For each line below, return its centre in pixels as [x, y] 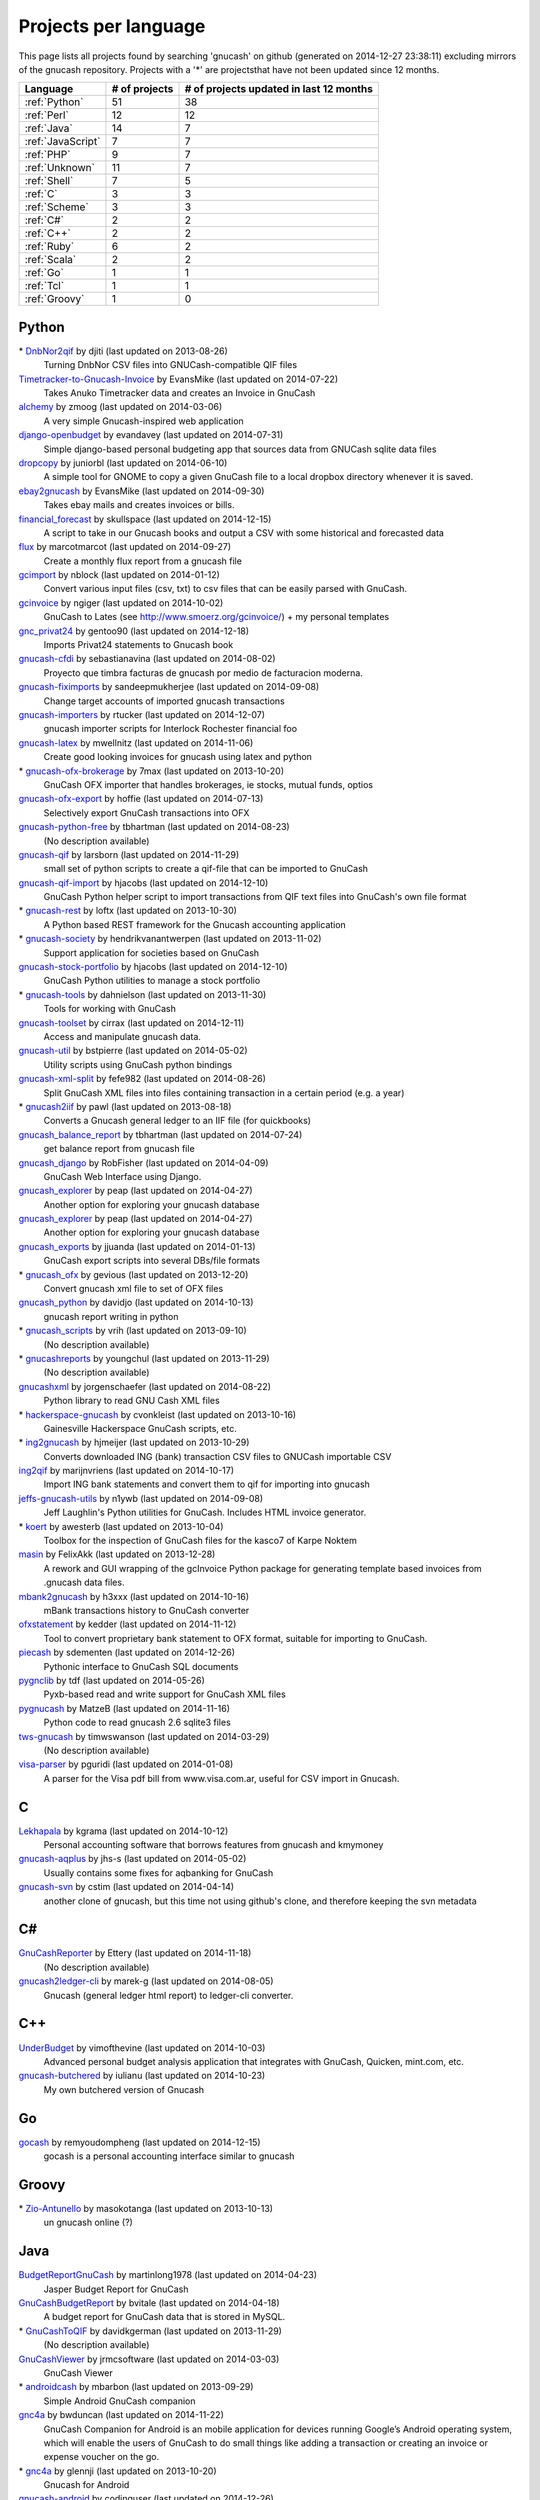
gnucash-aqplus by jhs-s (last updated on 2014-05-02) [132, 1859]
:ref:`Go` [44, 273]
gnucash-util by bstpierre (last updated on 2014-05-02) [133, 1051]
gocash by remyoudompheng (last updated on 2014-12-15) [139, 2142]
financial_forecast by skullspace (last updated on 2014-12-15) [145, 519]
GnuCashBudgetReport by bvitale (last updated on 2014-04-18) [149, 2302]
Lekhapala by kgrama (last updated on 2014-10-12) [123, 1831]
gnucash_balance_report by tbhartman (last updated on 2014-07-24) [160, 1134]
